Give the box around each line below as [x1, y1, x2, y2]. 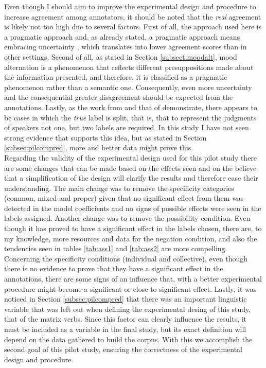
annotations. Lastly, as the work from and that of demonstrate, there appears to [4, 101, 257, 112]
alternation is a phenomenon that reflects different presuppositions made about [4, 61, 254, 72]
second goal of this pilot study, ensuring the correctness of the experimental [4, 344, 243, 355]
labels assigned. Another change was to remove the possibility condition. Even [4, 213, 251, 223]
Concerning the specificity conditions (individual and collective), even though [4, 253, 248, 264]
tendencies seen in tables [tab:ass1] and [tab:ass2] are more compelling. [4, 243, 227, 254]
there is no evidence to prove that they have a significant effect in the [4, 263, 223, 274]
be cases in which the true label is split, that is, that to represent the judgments [4, 112, 257, 122]
